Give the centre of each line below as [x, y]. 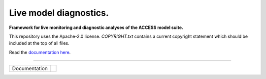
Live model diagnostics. [59, 13]
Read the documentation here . [40, 52]
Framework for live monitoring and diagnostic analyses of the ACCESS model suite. [96, 27]
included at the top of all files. [39, 43]
